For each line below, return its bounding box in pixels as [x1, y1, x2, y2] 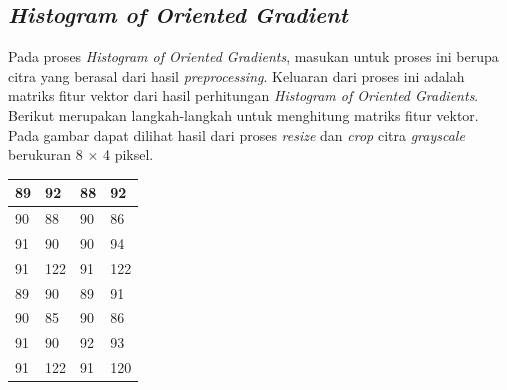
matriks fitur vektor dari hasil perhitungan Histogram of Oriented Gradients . [8, 85, 479, 106]
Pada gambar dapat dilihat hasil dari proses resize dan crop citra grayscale [8, 124, 465, 145]
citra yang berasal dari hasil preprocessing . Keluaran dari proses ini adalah [8, 65, 465, 86]
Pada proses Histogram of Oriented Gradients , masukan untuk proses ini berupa [8, 46, 499, 67]
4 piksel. [103, 144, 154, 165]
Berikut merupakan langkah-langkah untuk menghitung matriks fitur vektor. [8, 104, 479, 125]
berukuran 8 [8, 144, 83, 165]
